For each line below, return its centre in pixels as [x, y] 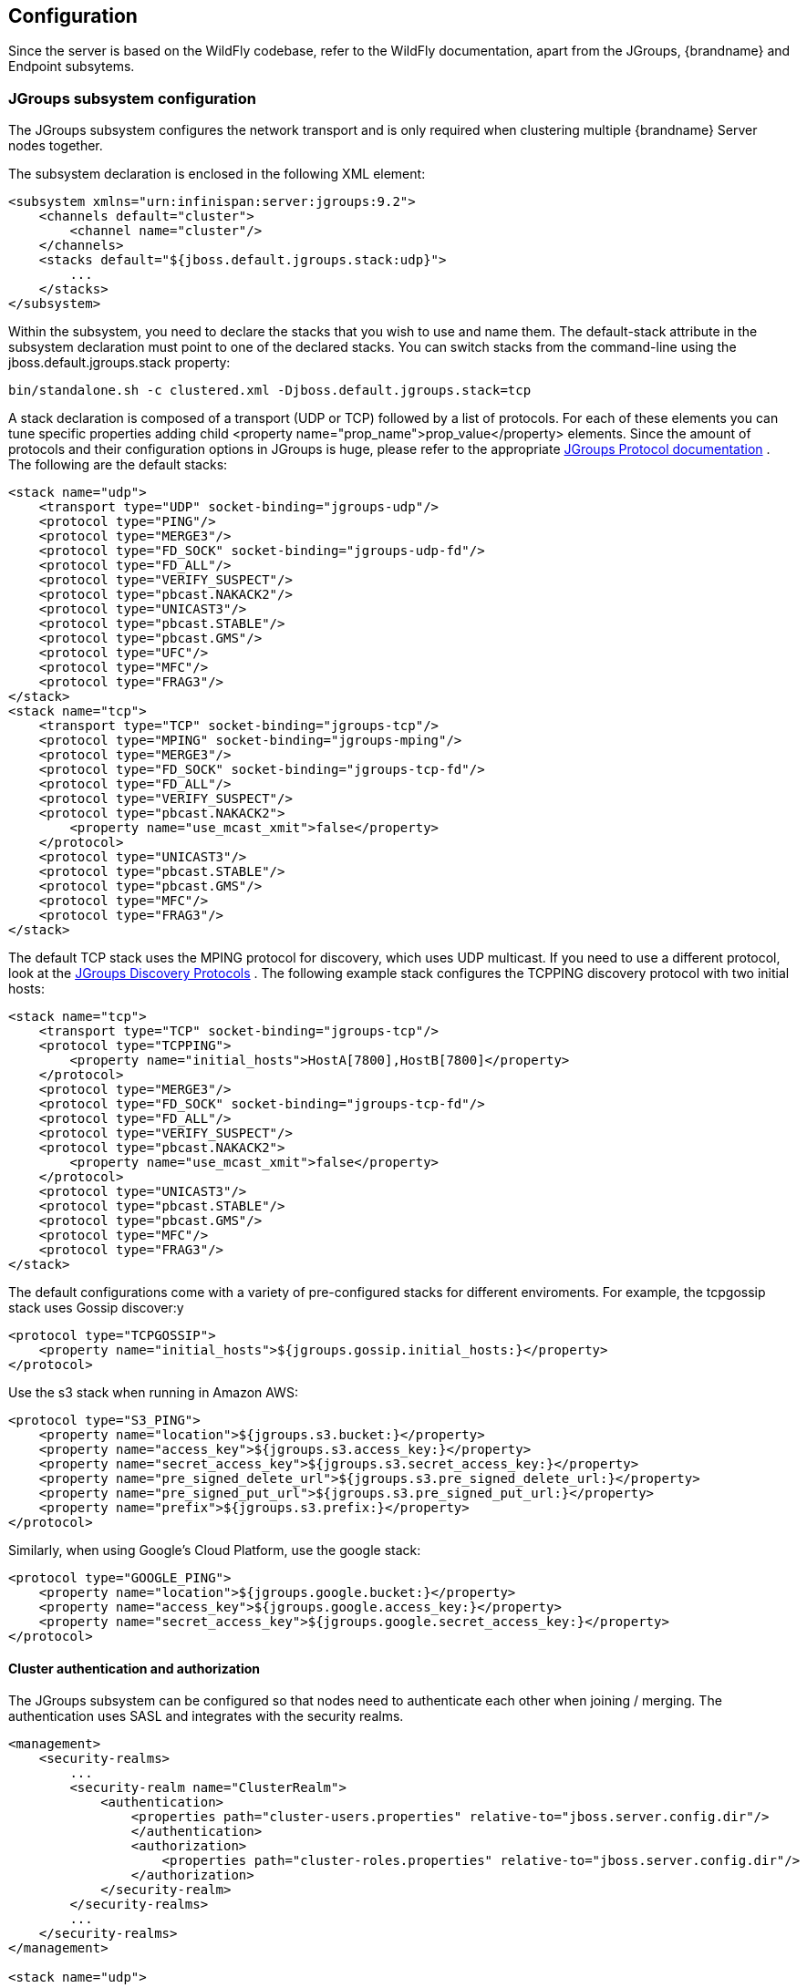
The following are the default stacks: [118, 465]
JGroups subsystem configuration [132, 98]
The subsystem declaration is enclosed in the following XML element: [217, 174]
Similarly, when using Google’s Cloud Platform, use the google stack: [215, 1550]
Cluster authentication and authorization [134, 1668]
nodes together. [56, 146]
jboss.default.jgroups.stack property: [119, 363]
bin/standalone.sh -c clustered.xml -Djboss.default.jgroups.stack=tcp [270, 391]
